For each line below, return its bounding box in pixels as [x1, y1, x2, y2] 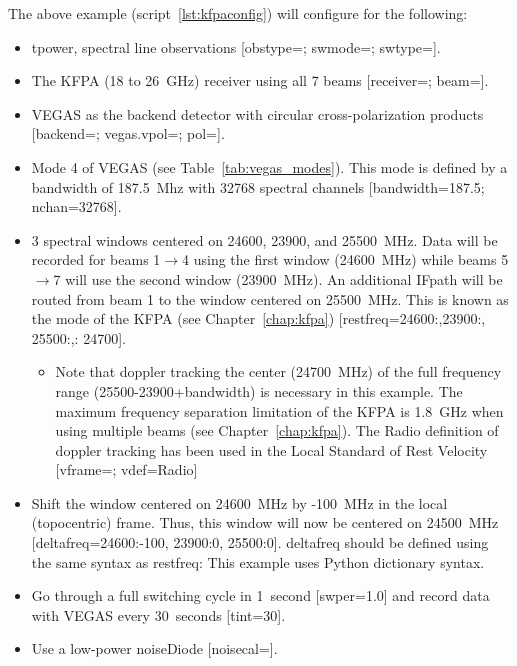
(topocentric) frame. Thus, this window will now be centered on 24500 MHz [31, 512, 499, 533]
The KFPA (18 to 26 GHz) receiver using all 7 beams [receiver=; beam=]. [31, 70, 489, 91]
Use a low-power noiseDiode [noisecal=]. [31, 638, 278, 659]
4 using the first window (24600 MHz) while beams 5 [182, 249, 509, 270]
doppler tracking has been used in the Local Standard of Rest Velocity [55, 439, 488, 460]
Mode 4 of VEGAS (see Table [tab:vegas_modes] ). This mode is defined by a [31, 156, 508, 177]
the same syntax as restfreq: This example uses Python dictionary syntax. [31, 551, 485, 572]
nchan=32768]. [31, 196, 122, 217]
